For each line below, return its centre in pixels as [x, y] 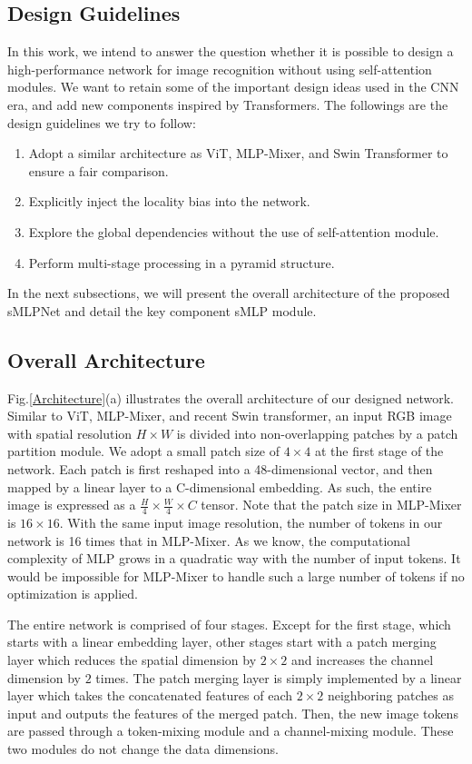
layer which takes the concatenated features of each [150, 695]
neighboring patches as [390, 695]
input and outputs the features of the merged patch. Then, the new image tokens [233, 713]
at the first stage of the [379, 451]
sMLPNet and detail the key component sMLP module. [162, 310]
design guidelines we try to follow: [102, 122]
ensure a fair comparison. [98, 170]
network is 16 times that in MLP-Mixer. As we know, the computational [209, 540]
